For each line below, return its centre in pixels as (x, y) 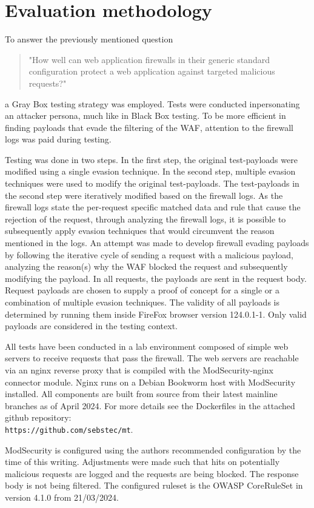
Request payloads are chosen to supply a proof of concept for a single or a (142, 290)
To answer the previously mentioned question (89, 39)
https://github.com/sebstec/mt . (69, 429)
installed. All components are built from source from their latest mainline (141, 394)
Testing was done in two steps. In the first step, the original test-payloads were (151, 159)
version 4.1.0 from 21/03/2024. (62, 497)
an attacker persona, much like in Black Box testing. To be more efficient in (145, 115)
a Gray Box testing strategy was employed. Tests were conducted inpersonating (152, 103)
